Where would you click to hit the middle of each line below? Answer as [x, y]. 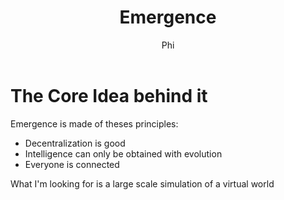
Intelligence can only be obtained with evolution [123, 153]
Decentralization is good [75, 143]
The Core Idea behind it [109, 95]
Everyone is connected [72, 164]
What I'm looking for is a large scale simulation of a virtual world [142, 183]
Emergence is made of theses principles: [94, 123]
